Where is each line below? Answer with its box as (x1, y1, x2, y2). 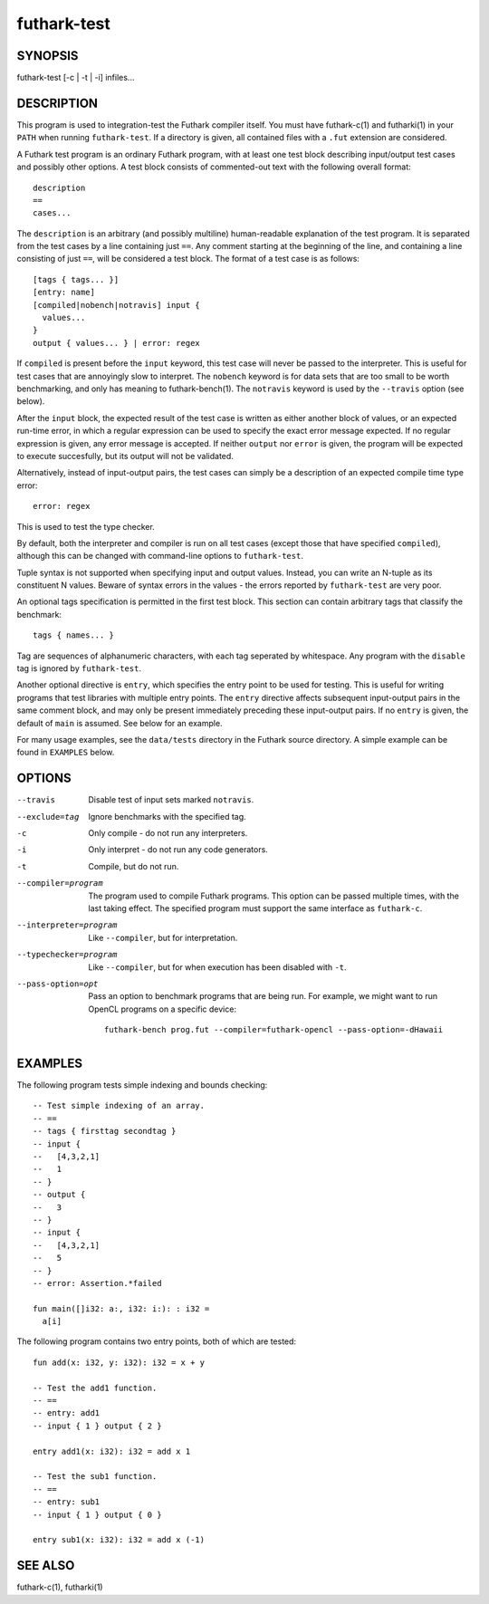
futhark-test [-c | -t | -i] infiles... (16, 72, 135, 83)
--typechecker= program (16, 949, 118, 960)
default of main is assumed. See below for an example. (16, 717, 223, 728)
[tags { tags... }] (33, 274, 120, 284)
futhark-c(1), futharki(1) (16, 1581, 103, 1593)
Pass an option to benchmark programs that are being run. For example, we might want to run (88, 991, 438, 1002)
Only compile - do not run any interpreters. (88, 828, 248, 839)
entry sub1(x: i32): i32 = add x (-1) (33, 1535, 206, 1545)
